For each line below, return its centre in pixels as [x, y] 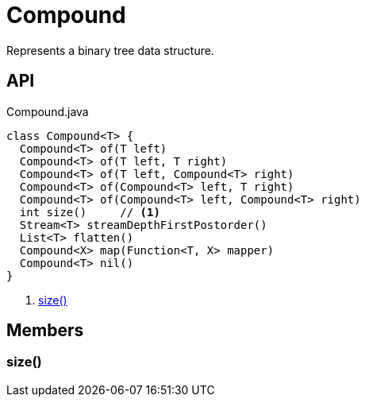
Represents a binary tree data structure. [110, 50]
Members [45, 331]
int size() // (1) [90, 212]
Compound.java [48, 111]
